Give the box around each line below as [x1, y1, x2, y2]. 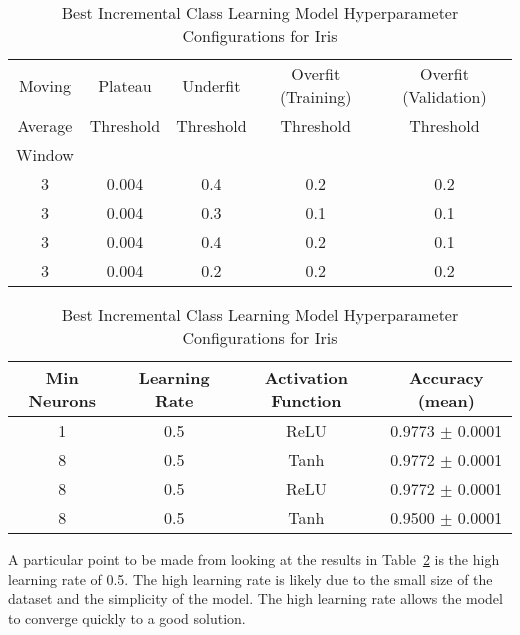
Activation [264, 366, 348, 389]
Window [16, 143, 74, 166]
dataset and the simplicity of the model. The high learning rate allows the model [8, 588, 503, 609]
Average [17, 114, 73, 137]
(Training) [279, 85, 352, 108]
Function [271, 389, 342, 412]
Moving [18, 73, 71, 97]
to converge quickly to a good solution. [8, 607, 246, 628]
